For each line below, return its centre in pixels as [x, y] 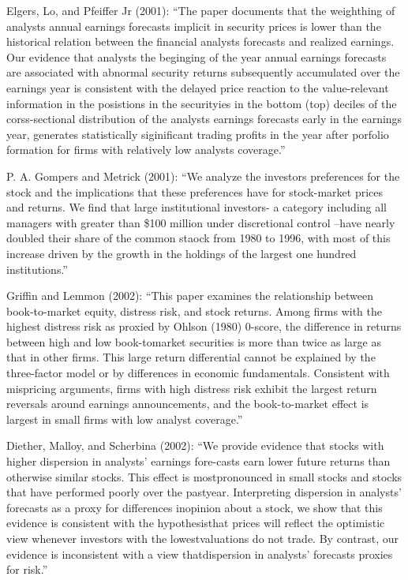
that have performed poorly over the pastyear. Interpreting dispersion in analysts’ [204, 492]
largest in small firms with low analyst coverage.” [125, 419]
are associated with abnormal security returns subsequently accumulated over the [203, 72]
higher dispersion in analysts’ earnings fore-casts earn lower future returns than [198, 461]
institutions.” [37, 269]
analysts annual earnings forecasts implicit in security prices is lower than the [194, 26]
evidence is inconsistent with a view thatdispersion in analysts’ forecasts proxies [200, 554]
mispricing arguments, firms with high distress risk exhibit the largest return [192, 388]
